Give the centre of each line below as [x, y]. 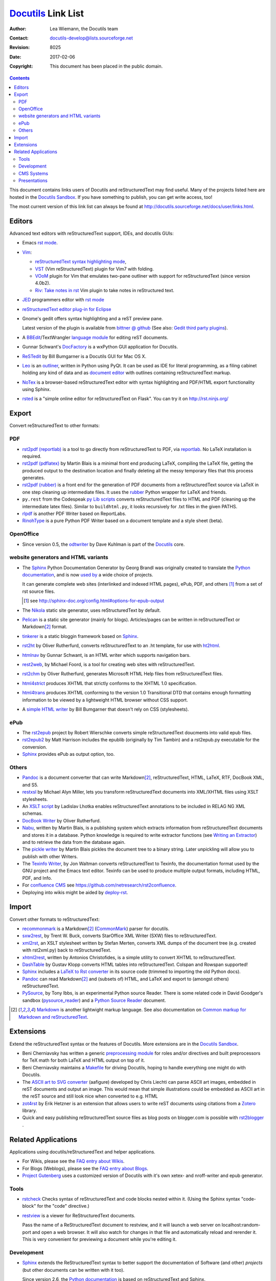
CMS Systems [33, 173]
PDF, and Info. [37, 878]
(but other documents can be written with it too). [73, 1270]
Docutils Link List [47, 13]
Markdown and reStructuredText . [53, 1017]
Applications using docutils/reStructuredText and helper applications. [82, 1152]
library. [30, 1111]
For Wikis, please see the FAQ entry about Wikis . [73, 1161]
